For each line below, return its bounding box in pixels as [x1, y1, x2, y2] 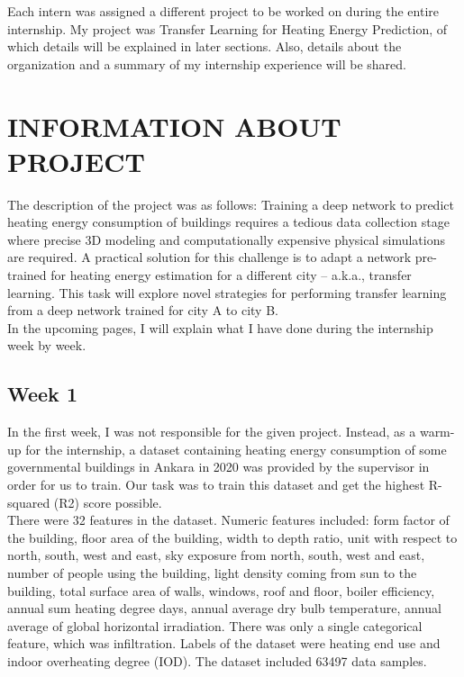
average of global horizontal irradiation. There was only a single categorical [7, 616, 423, 635]
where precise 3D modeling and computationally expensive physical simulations [7, 230, 445, 248]
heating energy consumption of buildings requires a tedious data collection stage [7, 212, 450, 231]
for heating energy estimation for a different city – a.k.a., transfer [50, 266, 412, 284]
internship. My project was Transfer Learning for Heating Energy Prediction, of [7, 19, 448, 38]
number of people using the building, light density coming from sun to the [7, 563, 417, 582]
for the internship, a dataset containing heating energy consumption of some [25, 439, 447, 458]
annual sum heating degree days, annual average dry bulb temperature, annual [7, 599, 441, 618]
